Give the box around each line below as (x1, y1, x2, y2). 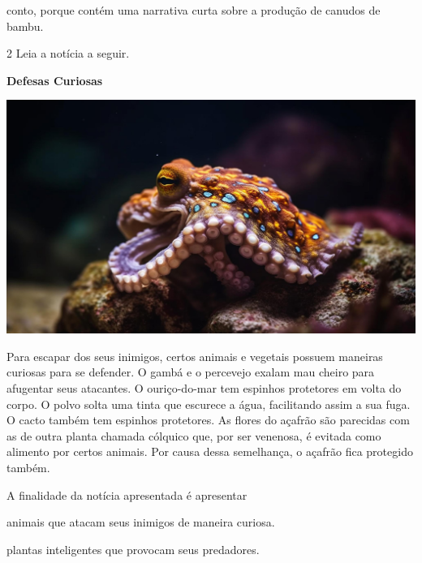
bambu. (6, 17, 44, 34)
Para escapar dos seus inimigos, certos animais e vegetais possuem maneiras (6, 347, 383, 364)
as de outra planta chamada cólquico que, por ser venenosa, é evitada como (6, 427, 381, 444)
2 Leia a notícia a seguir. (6, 45, 130, 62)
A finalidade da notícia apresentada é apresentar (6, 486, 248, 503)
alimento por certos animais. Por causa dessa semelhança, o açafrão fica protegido (6, 443, 413, 460)
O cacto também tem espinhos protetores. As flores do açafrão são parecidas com (6, 411, 410, 428)
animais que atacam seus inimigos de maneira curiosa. (6, 514, 275, 531)
